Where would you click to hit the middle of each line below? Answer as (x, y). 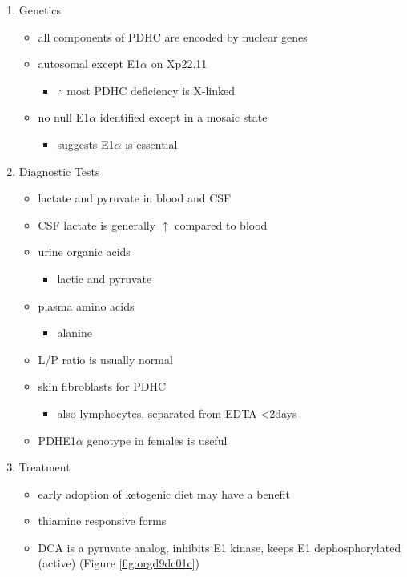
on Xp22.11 (179, 64)
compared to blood (221, 224)
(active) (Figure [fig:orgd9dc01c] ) (119, 563)
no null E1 (64, 117)
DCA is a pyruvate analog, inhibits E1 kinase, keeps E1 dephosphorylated (220, 547)
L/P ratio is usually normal (105, 359)
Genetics (40, 10)
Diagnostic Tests (59, 171)
